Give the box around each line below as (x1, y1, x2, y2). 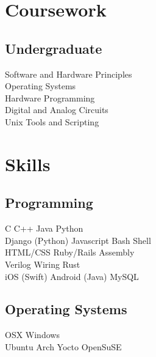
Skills (5, 151, 51, 176)
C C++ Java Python (5, 222, 83, 235)
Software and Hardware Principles (5, 67, 132, 80)
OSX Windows (5, 328, 60, 341)
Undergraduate (5, 39, 102, 57)
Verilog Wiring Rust (5, 257, 80, 270)
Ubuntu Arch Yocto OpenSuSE (5, 340, 122, 353)
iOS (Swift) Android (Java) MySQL (5, 270, 139, 282)
